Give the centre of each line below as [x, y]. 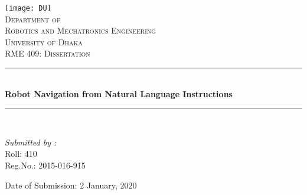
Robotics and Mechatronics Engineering [81, 30]
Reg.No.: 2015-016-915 [45, 165]
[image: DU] [28, 8]
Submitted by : [31, 142]
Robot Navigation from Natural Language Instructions [119, 93]
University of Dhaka [44, 42]
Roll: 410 [21, 153]
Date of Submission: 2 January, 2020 [71, 185]
